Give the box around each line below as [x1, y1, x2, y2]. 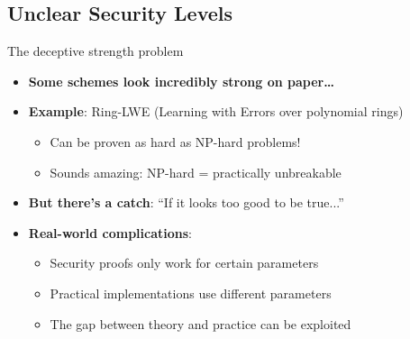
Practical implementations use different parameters [50, 283, 332, 302]
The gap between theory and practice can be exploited [50, 314, 351, 333]
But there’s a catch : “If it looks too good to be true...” [28, 193, 344, 212]
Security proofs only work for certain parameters [50, 253, 319, 272]
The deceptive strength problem [7, 41, 184, 60]
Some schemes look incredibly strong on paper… [28, 71, 334, 90]
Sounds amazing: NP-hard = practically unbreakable [50, 162, 342, 181]
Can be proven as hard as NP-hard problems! [50, 132, 301, 151]
